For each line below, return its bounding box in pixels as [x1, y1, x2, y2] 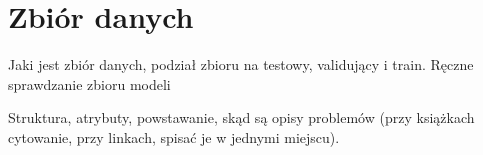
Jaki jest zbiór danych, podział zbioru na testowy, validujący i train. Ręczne [8, 54, 474, 75]
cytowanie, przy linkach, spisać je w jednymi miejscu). [8, 126, 340, 147]
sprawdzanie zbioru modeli [8, 73, 171, 94]
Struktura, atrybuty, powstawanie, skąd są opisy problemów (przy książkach [8, 107, 475, 128]
